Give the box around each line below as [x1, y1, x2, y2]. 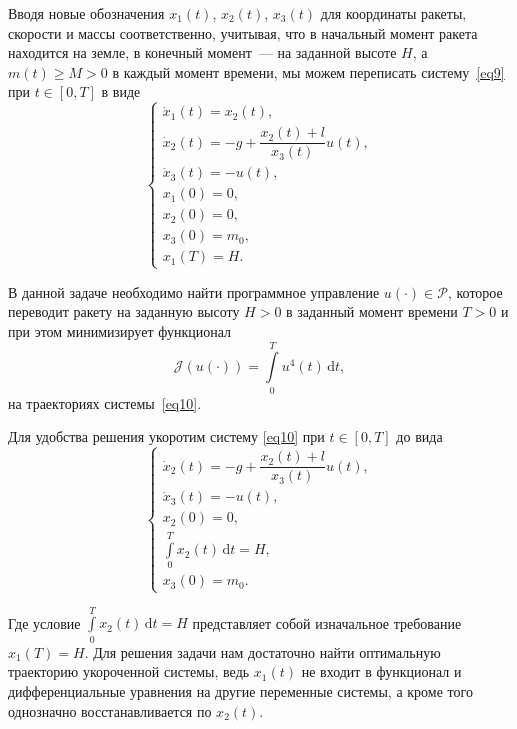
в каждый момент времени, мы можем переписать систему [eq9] [112, 61, 505, 82]
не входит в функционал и [301, 661, 462, 682]
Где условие [8, 612, 81, 633]
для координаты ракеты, [320, 3, 467, 23]
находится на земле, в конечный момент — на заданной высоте [8, 42, 397, 63]
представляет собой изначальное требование [192, 612, 462, 633]
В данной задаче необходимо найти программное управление [8, 281, 380, 302]
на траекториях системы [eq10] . [8, 392, 202, 413]
